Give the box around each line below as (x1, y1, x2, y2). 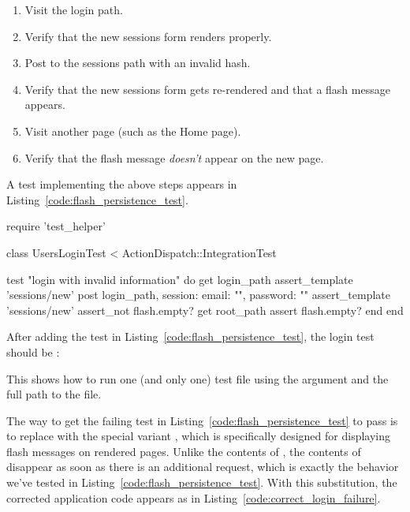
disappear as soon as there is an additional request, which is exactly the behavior (6, 458, 399, 475)
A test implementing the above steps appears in (6, 176, 237, 192)
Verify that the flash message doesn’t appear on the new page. (24, 149, 324, 166)
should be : (6, 343, 60, 360)
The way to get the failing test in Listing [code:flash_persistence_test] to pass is (6, 412, 398, 428)
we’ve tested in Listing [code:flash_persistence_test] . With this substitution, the (6, 474, 397, 491)
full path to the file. (6, 386, 102, 402)
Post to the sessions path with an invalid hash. (24, 54, 251, 71)
